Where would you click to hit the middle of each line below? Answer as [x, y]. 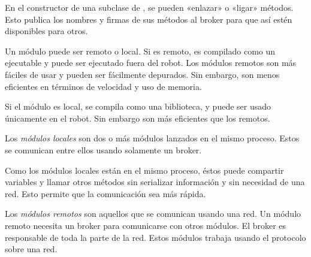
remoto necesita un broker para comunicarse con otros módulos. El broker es [146, 225]
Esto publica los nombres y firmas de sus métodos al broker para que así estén [149, 19]
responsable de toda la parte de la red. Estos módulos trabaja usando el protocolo [155, 237]
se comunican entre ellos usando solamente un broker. [103, 149]
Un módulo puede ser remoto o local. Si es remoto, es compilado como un [140, 51]
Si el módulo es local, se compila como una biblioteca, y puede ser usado [138, 106]
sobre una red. [31, 249]
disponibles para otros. [46, 31]
